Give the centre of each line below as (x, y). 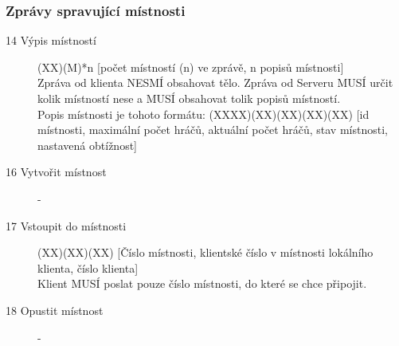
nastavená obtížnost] (87, 145)
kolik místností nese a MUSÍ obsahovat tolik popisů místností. (189, 98)
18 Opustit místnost (55, 310)
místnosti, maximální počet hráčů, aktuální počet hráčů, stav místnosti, (213, 130)
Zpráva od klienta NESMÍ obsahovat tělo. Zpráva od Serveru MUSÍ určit (215, 83)
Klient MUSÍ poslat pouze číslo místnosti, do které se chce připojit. (202, 283)
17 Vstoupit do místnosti (66, 225)
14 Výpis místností (51, 40)
